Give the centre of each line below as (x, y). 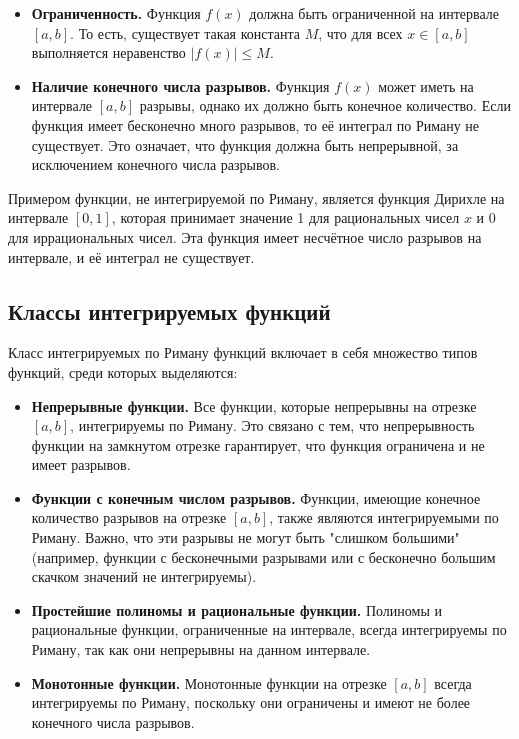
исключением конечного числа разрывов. (156, 164)
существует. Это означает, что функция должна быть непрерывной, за (245, 144)
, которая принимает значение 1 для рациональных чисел (285, 217)
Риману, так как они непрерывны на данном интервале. (201, 649)
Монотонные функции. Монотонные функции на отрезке (209, 682)
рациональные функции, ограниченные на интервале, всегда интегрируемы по (269, 629)
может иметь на (426, 85)
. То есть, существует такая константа (185, 32)
